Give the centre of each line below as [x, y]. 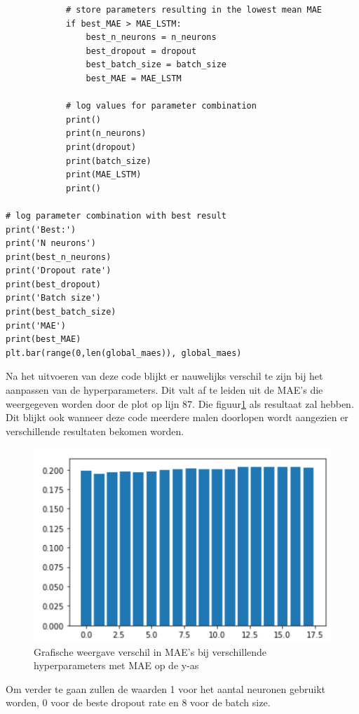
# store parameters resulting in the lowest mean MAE [194, 10]
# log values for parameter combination [161, 106]
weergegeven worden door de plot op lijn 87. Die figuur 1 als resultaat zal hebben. [180, 403]
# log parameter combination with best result [116, 215]
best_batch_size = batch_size [156, 65]
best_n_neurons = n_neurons [151, 37]
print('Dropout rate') [59, 271]
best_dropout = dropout [141, 51]
